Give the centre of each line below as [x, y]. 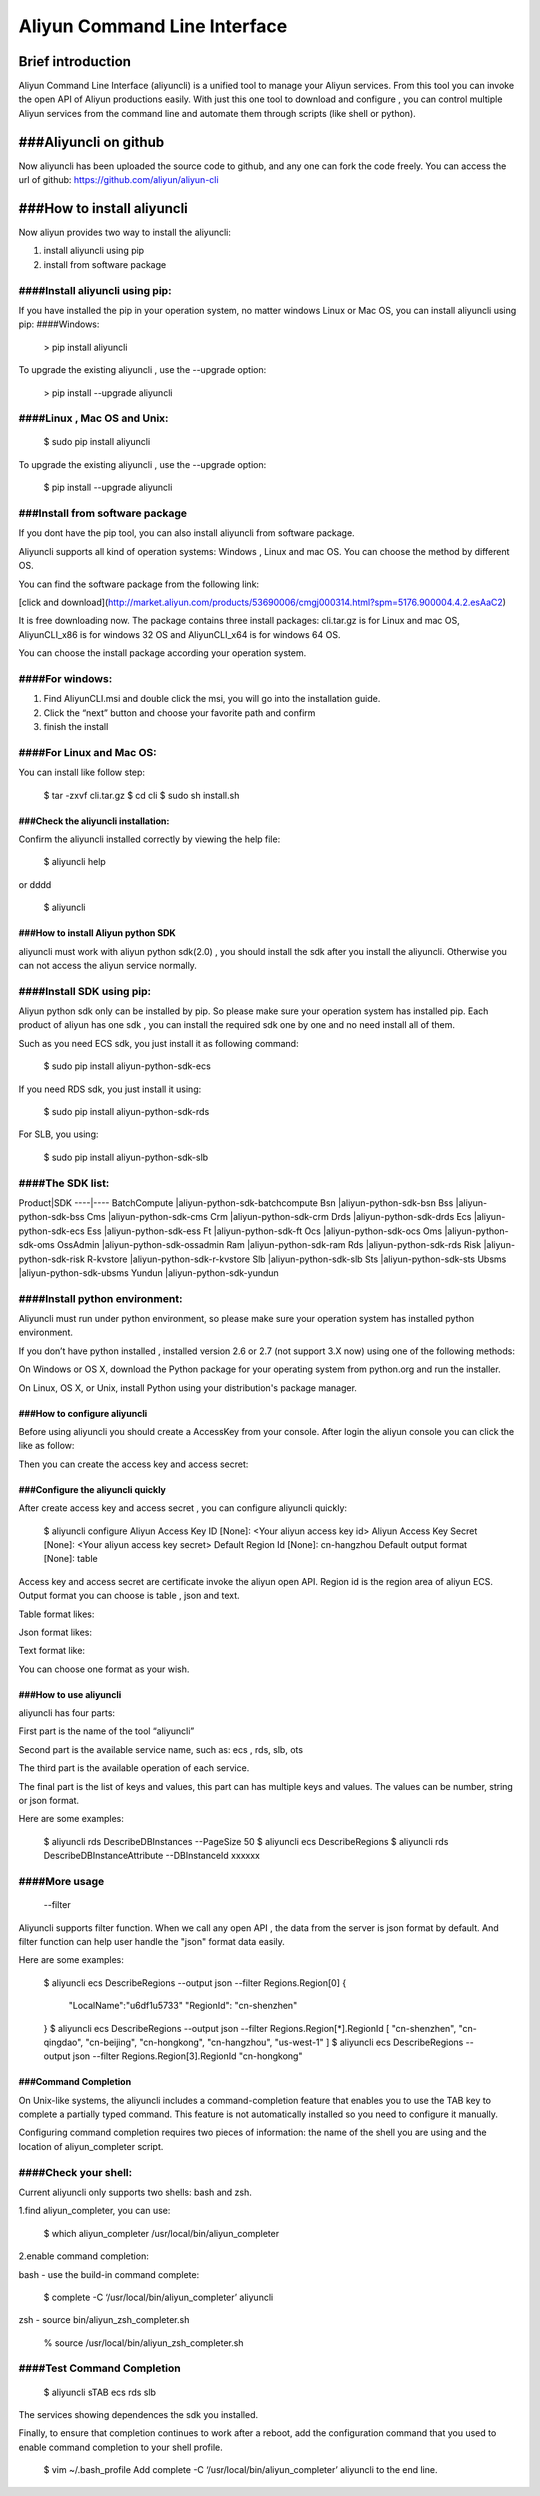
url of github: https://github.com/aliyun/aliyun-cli [118, 180]
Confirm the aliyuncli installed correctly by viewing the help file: [149, 839]
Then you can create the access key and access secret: [133, 1464]
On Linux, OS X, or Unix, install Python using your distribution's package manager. [187, 1387]
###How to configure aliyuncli [83, 1413]
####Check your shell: [75, 2172]
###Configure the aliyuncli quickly [92, 1489]
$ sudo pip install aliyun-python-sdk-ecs [127, 1066]
